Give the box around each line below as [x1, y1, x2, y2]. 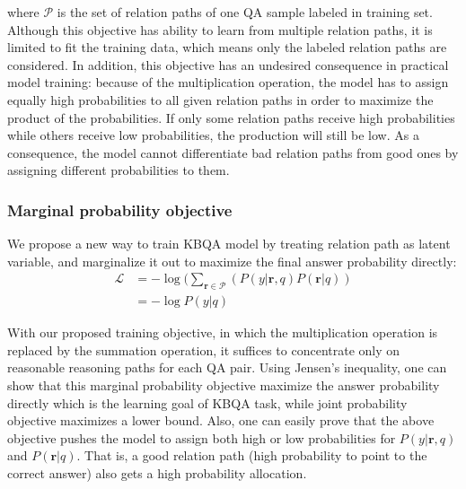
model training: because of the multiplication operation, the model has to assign [7, 73, 449, 92]
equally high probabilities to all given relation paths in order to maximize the [7, 90, 434, 109]
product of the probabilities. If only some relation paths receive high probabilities [7, 108, 455, 127]
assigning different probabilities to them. [7, 161, 230, 179]
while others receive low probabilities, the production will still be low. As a [7, 126, 419, 144]
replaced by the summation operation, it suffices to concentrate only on [7, 340, 400, 359]
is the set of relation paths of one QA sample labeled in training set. [57, 3, 433, 21]
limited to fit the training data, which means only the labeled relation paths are [7, 38, 447, 57]
